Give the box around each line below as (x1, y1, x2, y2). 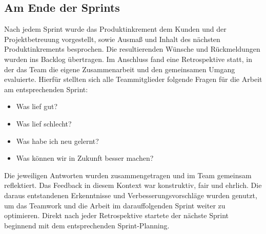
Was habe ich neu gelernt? (16, 135, 99, 146)
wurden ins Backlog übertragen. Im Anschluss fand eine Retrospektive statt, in (4, 53, 253, 64)
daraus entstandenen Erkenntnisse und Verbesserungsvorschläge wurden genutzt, (4, 189, 257, 200)
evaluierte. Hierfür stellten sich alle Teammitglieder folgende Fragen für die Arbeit (4, 74, 262, 84)
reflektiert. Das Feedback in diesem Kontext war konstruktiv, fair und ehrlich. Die (4, 180, 262, 190)
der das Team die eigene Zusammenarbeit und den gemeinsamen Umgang (4, 63, 235, 74)
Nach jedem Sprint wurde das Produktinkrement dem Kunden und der (4, 24, 227, 34)
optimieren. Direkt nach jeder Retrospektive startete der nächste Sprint (4, 210, 229, 221)
